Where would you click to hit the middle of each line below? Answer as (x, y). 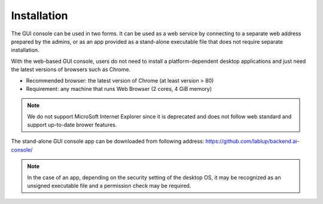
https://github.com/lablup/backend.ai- (252, 141)
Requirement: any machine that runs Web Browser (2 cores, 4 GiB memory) (119, 89)
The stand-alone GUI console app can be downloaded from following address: (108, 141)
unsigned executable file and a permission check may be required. (109, 186)
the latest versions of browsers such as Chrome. (71, 69)
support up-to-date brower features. (72, 125)
